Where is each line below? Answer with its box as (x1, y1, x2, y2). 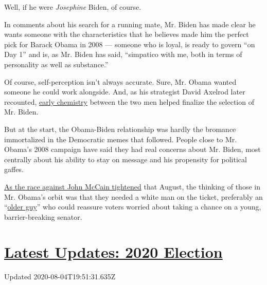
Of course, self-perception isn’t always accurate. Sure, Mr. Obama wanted (4, 76, 237, 87)
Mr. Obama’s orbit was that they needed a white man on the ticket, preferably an (4, 191, 263, 202)
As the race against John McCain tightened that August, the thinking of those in (4, 181, 260, 192)
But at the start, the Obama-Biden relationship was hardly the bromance (4, 123, 236, 134)
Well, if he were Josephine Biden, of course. (4, 2, 141, 12)
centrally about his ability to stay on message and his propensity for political (4, 154, 247, 164)
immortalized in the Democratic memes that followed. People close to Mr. (4, 134, 237, 144)
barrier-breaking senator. (4, 211, 82, 222)
